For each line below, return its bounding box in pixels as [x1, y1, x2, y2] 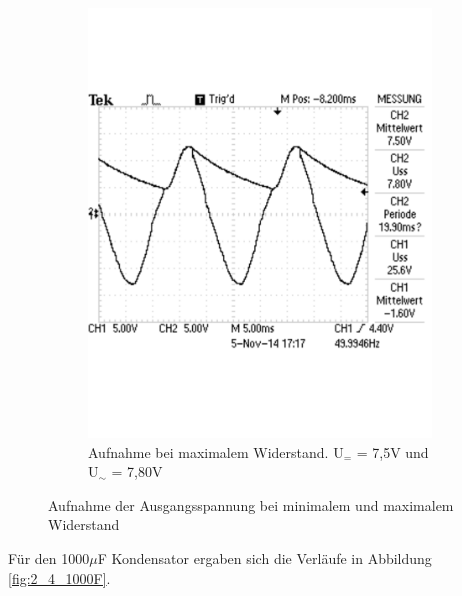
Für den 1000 [8, 548, 90, 569]
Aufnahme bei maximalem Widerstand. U [88, 441, 344, 462]
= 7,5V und [356, 441, 429, 462]
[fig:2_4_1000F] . [8, 567, 111, 588]
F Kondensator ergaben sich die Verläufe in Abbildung [97, 548, 432, 569]
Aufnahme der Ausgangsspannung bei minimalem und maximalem [48, 494, 454, 515]
